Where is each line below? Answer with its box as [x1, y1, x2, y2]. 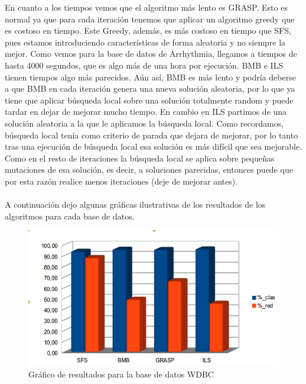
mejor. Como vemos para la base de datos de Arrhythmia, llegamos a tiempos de [5, 47, 297, 60]
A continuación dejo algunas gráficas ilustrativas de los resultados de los [5, 198, 266, 211]
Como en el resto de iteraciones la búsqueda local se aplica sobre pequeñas [5, 151, 275, 164]
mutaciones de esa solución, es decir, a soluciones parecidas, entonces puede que [5, 163, 293, 176]
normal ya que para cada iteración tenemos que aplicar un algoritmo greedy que [5, 12, 295, 25]
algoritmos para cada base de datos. [5, 209, 135, 222]
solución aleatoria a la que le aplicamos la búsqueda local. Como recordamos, [5, 117, 284, 129]
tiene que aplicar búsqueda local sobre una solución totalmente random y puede [5, 93, 294, 106]
